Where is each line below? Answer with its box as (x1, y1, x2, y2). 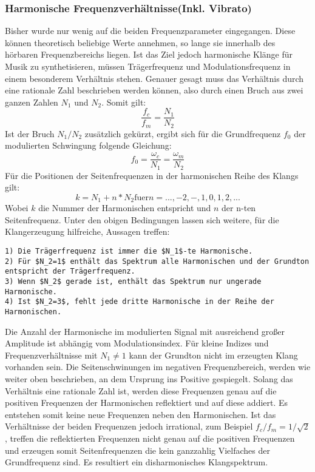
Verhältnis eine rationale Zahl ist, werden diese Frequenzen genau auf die (5, 384, 277, 397)
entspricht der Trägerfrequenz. (5, 267, 135, 276)
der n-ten (222, 201, 256, 214)
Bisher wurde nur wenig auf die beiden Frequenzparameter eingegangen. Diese (5, 24, 296, 37)
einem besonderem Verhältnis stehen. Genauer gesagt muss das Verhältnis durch (5, 72, 304, 84)
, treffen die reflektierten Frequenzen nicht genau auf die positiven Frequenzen (5, 431, 295, 444)
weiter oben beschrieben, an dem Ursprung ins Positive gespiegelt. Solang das (5, 372, 293, 385)
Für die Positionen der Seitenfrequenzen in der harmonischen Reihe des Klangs (5, 169, 299, 181)
